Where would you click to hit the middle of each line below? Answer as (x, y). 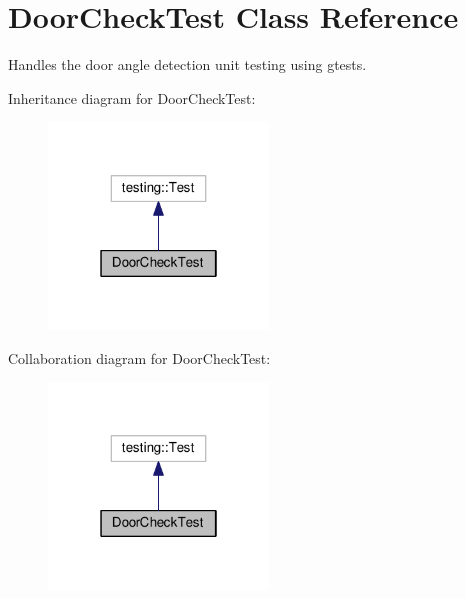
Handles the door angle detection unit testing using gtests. (187, 64)
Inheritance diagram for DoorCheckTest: (132, 97)
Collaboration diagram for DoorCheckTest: (139, 357)
